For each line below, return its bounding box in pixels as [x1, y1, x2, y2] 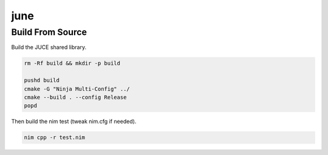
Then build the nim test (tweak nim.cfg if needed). [11, 118, 137, 125]
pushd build [24, 77, 60, 84]
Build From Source [11, 27, 87, 38]
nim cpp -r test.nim [24, 134, 85, 141]
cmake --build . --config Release [24, 94, 127, 101]
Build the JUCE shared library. [11, 44, 87, 51]
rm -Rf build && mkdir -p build [24, 60, 121, 67]
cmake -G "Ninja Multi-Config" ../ [24, 85, 130, 92]
